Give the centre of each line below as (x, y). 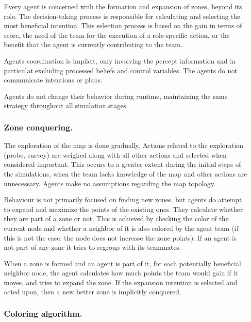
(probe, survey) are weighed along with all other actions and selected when (115, 154)
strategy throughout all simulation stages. (66, 105)
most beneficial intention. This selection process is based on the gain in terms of (123, 25)
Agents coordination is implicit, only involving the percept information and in (120, 60)
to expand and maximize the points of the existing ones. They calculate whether (124, 209)
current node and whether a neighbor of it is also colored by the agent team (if (121, 228)
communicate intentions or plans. (53, 80)
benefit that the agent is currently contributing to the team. (93, 44)
